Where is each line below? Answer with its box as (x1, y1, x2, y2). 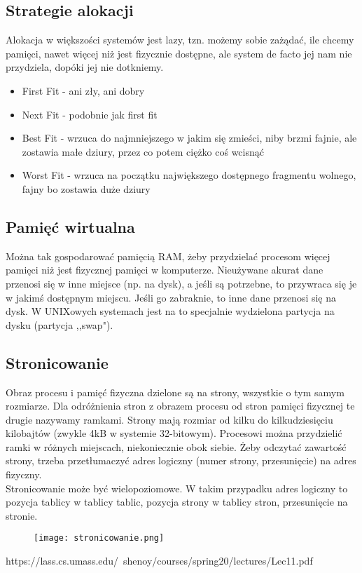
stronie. (6, 508, 38, 523)
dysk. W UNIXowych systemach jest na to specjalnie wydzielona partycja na (6, 304, 335, 318)
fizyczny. (6, 467, 42, 482)
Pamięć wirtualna (6, 215, 135, 237)
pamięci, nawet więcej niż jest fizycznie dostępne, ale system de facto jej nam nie (6, 46, 352, 60)
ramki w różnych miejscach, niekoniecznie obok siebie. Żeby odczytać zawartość (6, 439, 347, 454)
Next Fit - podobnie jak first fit (22, 107, 158, 121)
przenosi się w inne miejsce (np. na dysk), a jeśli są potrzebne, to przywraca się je (6, 276, 357, 290)
